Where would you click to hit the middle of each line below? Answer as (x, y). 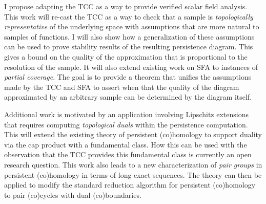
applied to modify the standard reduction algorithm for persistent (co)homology (130, 185)
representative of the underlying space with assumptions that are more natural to (132, 26)
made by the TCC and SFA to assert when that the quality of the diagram (122, 87)
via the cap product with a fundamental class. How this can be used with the (126, 144)
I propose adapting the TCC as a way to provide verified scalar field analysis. (126, 6)
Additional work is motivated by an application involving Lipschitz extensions (126, 114)
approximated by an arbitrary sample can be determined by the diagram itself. (128, 97)
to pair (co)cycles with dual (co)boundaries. (73, 194)
